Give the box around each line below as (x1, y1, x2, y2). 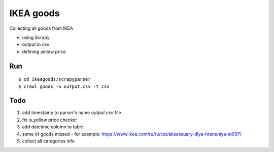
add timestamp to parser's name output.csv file (22, 110, 121, 116)
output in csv (22, 41, 50, 47)
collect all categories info (22, 138, 75, 144)
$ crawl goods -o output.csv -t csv (18, 83, 110, 89)
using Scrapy (22, 34, 50, 40)
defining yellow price (22, 48, 66, 55)
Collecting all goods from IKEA (9, 25, 74, 31)
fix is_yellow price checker (22, 117, 77, 123)
